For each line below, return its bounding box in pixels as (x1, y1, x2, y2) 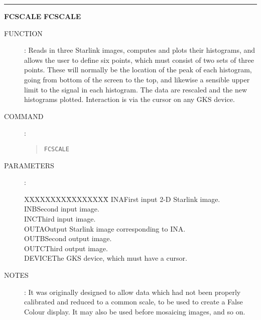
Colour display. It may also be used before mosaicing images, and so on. (24, 306, 245, 316)
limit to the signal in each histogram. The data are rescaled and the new (24, 84, 247, 94)
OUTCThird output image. (24, 243, 108, 253)
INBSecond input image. (24, 203, 99, 214)
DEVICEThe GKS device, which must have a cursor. (24, 253, 187, 263)
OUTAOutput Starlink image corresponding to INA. (24, 223, 186, 234)
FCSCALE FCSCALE (4, 11, 81, 21)
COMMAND (4, 111, 44, 121)
